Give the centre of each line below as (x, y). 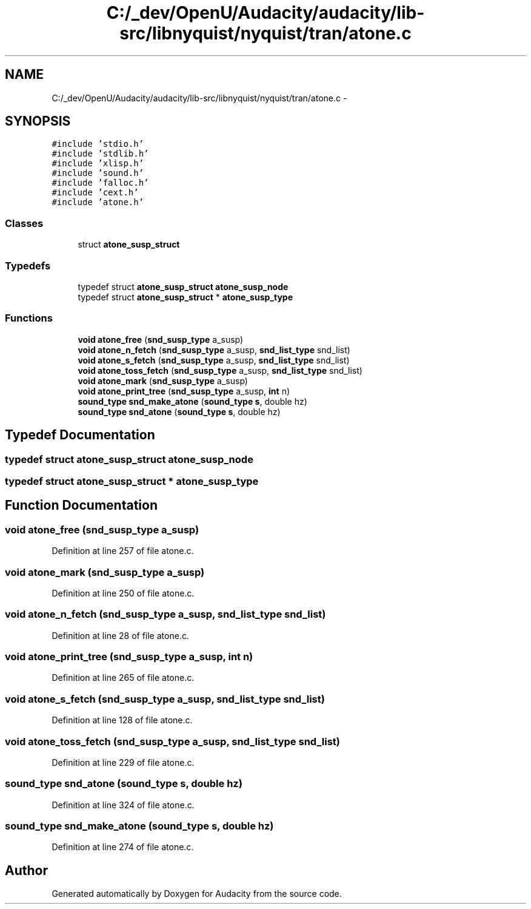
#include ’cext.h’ (95, 193)
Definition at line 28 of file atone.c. (120, 635)
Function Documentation (81, 505)
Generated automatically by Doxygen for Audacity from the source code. (197, 894)
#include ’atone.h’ (98, 202)
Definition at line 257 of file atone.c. (123, 551)
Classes (24, 223)
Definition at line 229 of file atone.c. (123, 762)
